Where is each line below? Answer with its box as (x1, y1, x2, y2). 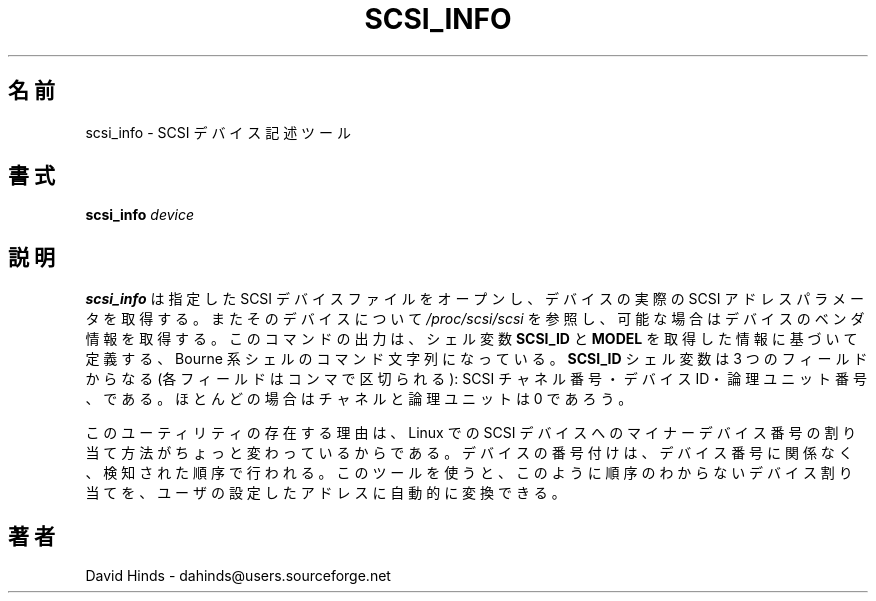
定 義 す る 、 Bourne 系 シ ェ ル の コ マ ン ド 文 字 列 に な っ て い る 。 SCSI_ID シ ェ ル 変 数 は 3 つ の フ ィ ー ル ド (85, 350, 868, 368)
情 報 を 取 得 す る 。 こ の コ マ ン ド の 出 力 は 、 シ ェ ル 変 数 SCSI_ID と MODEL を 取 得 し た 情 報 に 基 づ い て (85, 330, 858, 348)
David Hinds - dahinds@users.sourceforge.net (85, 567, 391, 585)
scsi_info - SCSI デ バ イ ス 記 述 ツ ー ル (85, 123, 351, 141)
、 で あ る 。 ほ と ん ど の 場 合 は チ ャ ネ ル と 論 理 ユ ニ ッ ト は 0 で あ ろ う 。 (85, 390, 633, 408)
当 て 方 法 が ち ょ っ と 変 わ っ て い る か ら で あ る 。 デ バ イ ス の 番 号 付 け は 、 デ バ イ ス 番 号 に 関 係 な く (85, 444, 853, 462)
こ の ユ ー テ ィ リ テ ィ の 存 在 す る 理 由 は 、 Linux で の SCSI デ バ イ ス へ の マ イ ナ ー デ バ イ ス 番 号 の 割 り (85, 424, 857, 442)
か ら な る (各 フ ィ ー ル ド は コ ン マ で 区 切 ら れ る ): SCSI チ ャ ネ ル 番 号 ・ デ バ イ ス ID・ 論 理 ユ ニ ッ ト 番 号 (85, 370, 867, 388)
